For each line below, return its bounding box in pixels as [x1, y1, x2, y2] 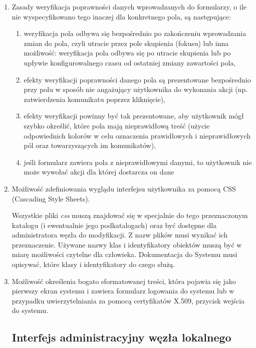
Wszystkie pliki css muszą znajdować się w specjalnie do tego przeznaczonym [12, 210, 248, 220]
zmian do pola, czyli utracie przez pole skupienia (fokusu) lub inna [24, 37, 229, 48]
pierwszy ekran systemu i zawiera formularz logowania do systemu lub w [12, 285, 234, 296]
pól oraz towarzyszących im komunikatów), [24, 140, 156, 150]
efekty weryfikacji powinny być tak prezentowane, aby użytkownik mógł [24, 110, 244, 121]
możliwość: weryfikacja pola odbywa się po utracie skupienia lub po [24, 47, 231, 58]
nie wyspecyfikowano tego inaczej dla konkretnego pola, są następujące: [12, 11, 231, 21]
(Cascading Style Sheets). [12, 193, 90, 203]
